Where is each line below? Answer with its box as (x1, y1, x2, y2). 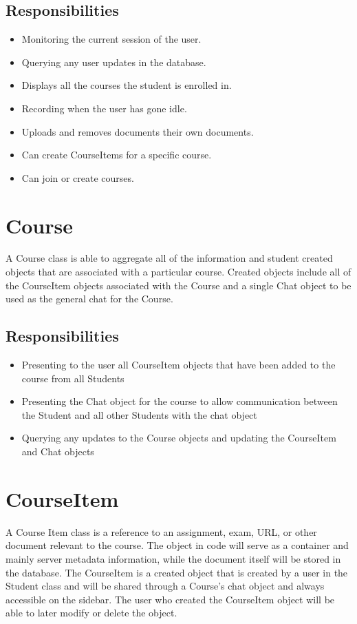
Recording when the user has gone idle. (21, 101, 187, 115)
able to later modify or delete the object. (6, 605, 177, 620)
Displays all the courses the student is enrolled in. (21, 78, 232, 92)
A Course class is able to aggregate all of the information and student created (6, 251, 333, 265)
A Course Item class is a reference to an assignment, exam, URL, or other (6, 524, 317, 539)
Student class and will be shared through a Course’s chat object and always (6, 579, 325, 593)
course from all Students (21, 371, 125, 385)
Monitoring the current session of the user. (21, 32, 202, 46)
